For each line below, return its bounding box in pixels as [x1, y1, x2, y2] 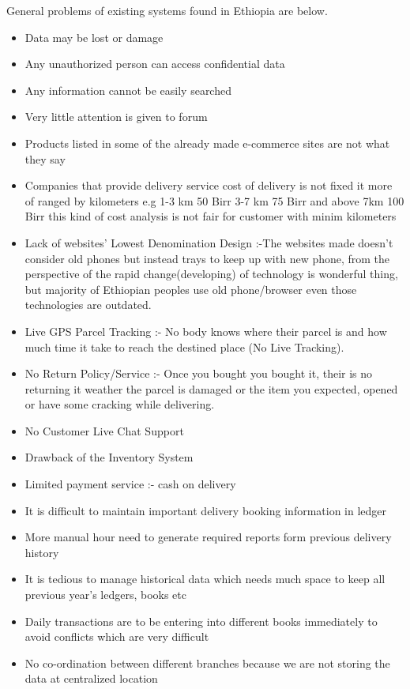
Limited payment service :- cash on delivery [24, 476, 236, 492]
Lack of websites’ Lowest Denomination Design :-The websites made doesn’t [24, 234, 393, 250]
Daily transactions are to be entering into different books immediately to [24, 612, 378, 629]
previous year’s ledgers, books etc [24, 586, 186, 603]
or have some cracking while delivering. [24, 396, 215, 412]
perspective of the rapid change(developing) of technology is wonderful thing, [24, 265, 398, 282]
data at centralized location [24, 670, 158, 687]
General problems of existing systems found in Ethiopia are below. [6, 2, 328, 18]
